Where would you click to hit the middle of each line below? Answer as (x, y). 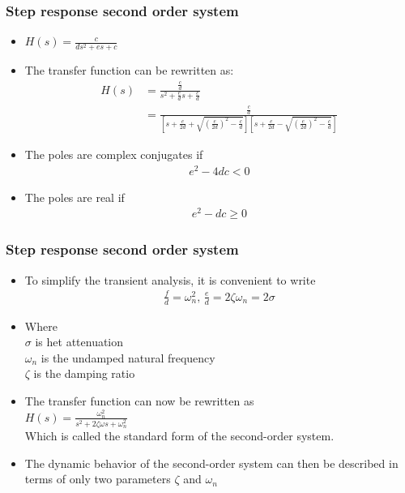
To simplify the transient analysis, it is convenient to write (170, 279)
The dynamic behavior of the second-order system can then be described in (211, 463)
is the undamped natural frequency (128, 357)
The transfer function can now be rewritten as (139, 400)
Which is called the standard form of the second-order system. (179, 436)
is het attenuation (79, 342)
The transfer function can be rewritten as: (129, 70)
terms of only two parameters (98, 479)
